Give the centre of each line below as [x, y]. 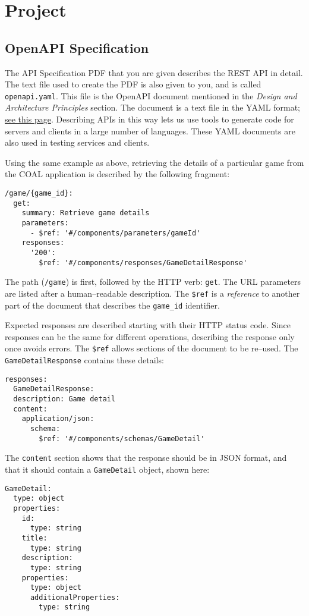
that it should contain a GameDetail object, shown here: [107, 469]
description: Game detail [64, 399]
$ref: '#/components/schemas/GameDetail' [122, 439]
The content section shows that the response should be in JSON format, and [146, 458]
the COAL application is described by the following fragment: [117, 174]
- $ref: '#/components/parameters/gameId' [115, 233]
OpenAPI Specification [77, 47]
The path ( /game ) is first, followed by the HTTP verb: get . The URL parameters [153, 282]
